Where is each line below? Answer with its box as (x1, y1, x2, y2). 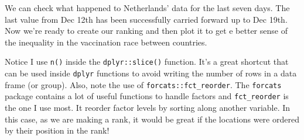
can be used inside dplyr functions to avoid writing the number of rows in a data (5, 67, 297, 79)
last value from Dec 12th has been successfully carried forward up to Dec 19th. (5, 13, 288, 25)
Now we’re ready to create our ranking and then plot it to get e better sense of (5, 24, 288, 37)
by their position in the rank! (5, 124, 110, 136)
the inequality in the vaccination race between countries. (5, 36, 207, 48)
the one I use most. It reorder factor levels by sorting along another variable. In (5, 101, 291, 113)
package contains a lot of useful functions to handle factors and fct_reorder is (5, 90, 289, 102)
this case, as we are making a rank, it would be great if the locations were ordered (5, 113, 299, 125)
